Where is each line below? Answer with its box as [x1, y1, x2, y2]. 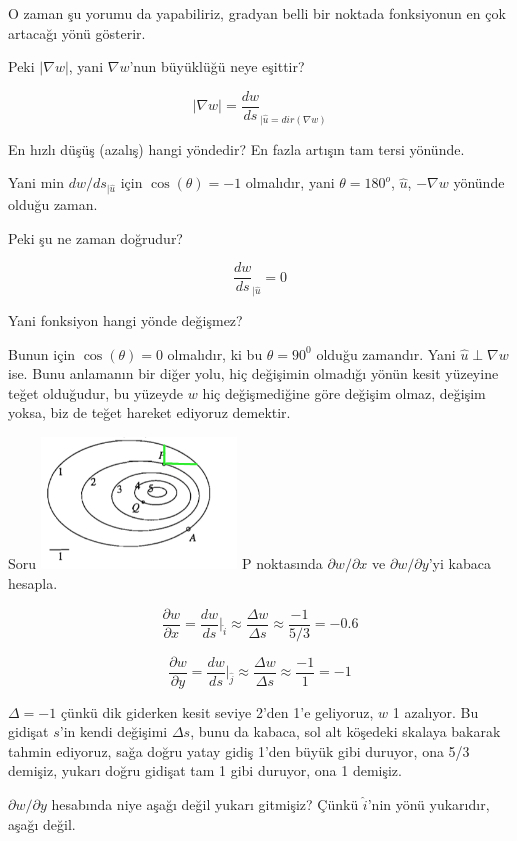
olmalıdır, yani [245, 172, 335, 193]
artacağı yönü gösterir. [8, 22, 146, 43]
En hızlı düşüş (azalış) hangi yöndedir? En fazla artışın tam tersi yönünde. [8, 138, 465, 159]
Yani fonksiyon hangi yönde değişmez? [8, 310, 243, 331]
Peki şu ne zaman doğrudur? [8, 227, 183, 248]
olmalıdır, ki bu [167, 343, 263, 364]
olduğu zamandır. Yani [316, 343, 456, 364]
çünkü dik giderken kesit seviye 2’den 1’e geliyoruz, [60, 701, 374, 722]
